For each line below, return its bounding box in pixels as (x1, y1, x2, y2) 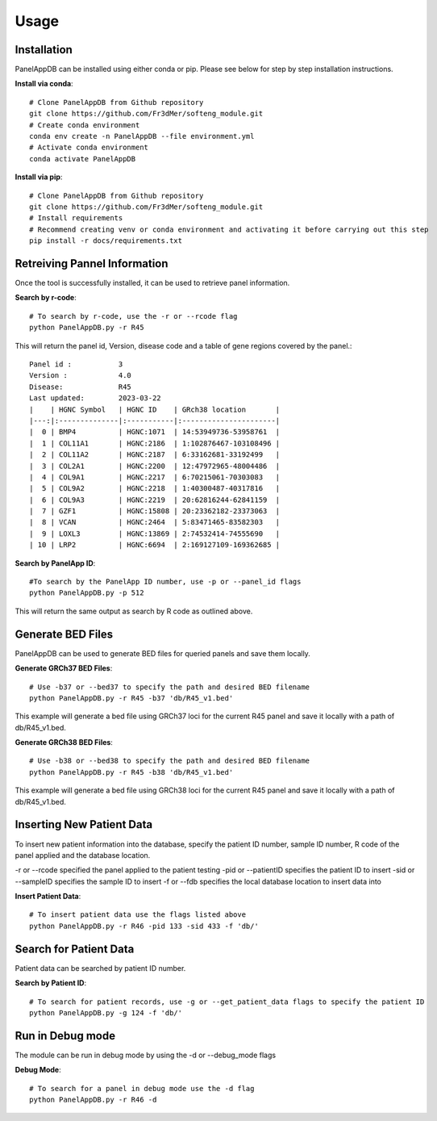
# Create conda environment (29, 120, 140, 129)
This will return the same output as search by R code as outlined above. (15, 606, 253, 616)
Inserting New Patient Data (15, 818, 153, 831)
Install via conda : (15, 79, 73, 89)
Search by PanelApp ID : (15, 558, 96, 568)
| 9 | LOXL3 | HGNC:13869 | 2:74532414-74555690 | (29, 529, 281, 538)
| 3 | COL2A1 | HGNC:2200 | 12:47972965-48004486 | (29, 461, 281, 471)
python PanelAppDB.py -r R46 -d (29, 1095, 157, 1105)
